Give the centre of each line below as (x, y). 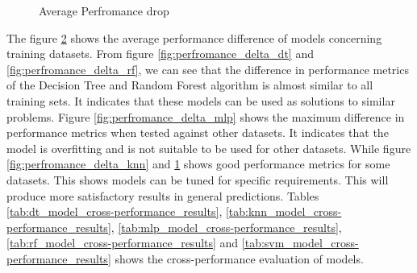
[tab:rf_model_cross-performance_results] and (123, 243)
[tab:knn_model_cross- (284, 211)
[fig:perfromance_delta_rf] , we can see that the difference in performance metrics (208, 69)
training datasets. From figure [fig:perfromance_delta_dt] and (160, 54)
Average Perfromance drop (104, 10)
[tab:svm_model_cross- (300, 243)
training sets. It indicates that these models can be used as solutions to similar (201, 100)
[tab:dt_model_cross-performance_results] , (115, 211)
